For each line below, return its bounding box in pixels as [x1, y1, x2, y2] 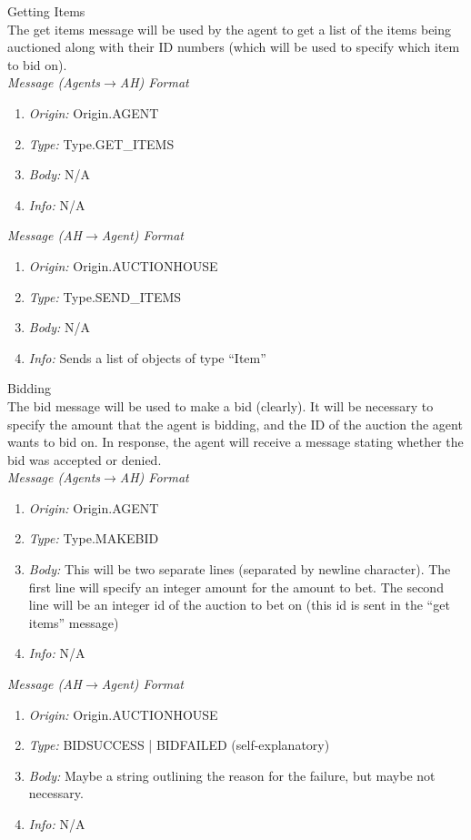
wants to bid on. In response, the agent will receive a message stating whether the [7, 432, 464, 451]
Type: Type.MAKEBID [28, 529, 159, 548]
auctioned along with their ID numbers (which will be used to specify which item [7, 37, 460, 56]
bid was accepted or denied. [7, 450, 162, 469]
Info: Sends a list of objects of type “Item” [28, 348, 266, 367]
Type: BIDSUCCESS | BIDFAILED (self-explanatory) [28, 735, 330, 754]
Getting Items [7, 2, 85, 20]
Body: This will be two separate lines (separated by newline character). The [28, 560, 451, 579]
